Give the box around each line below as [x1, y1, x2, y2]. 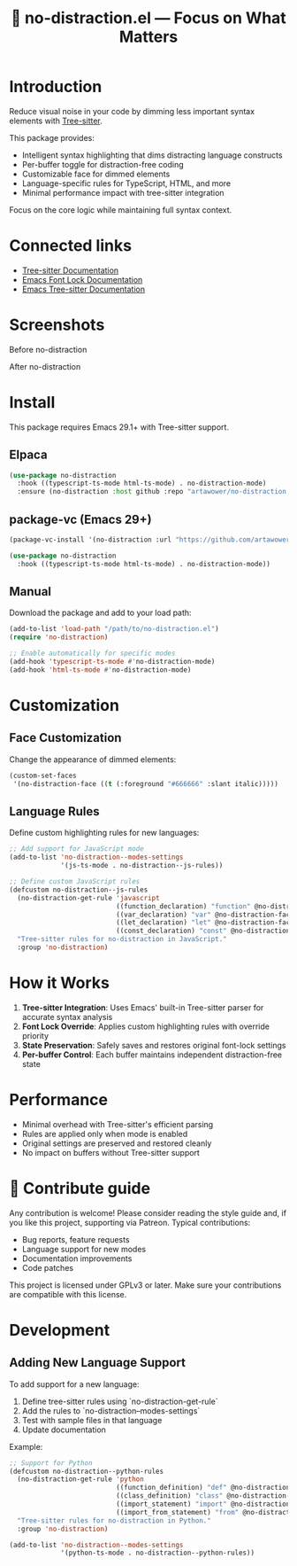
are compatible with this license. [9, 1289, 127, 1299]
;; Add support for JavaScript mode [9, 845, 144, 853]
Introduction [9, 77, 103, 97]
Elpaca [9, 448, 48, 463]
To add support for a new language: [9, 1378, 140, 1390]
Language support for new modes [21, 1243, 147, 1254]
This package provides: [9, 132, 95, 143]
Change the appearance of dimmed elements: [9, 753, 177, 765]
